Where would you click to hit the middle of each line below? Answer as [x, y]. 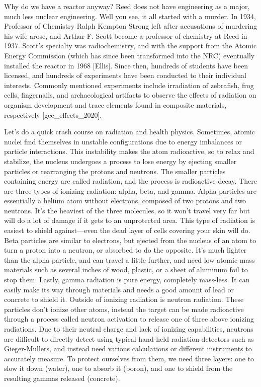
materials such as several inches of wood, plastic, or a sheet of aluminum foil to [126, 269]
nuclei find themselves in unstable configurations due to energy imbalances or [123, 141]
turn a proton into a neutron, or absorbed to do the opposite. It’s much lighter [125, 250]
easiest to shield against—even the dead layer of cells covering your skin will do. [127, 230]
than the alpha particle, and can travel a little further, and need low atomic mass [129, 259]
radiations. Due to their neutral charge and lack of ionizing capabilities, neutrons [129, 329]
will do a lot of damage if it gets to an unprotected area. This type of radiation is [129, 220]
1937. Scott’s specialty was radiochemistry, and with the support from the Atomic [130, 46]
